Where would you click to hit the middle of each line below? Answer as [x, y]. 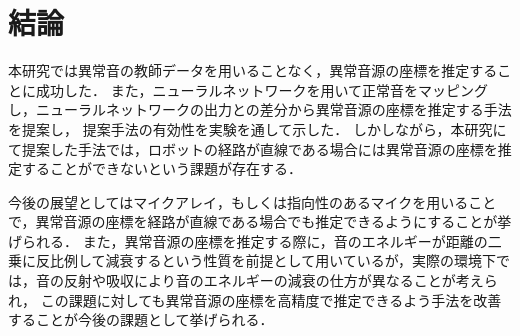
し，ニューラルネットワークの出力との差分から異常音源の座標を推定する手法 [260, 109]
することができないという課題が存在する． [161, 168]
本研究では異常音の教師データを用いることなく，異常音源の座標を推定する [253, 70]
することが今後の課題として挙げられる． [141, 319]
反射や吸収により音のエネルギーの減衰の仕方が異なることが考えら [280, 280]
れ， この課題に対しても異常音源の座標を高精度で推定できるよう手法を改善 [255, 299]
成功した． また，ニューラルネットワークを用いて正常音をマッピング [261, 89]
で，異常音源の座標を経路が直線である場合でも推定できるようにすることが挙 [260, 221]
